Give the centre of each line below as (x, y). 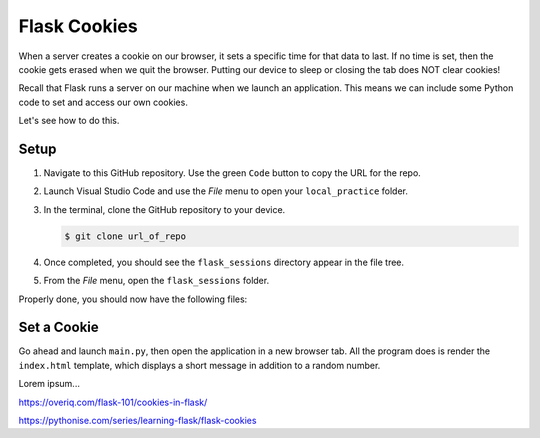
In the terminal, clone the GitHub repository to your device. (164, 209)
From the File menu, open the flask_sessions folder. (156, 281)
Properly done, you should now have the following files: (133, 299)
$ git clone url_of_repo (125, 236)
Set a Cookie (58, 327)
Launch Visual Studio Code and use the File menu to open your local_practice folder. (226, 191)
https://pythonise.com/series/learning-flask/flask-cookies (137, 421)
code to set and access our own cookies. (103, 102)
